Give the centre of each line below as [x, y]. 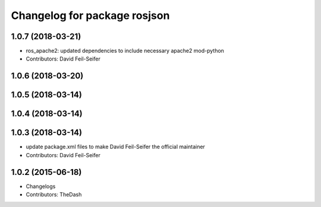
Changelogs [41, 186]
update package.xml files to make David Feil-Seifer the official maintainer [115, 147]
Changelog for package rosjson [90, 15]
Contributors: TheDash [54, 195]
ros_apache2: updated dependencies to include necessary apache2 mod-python [125, 51]
